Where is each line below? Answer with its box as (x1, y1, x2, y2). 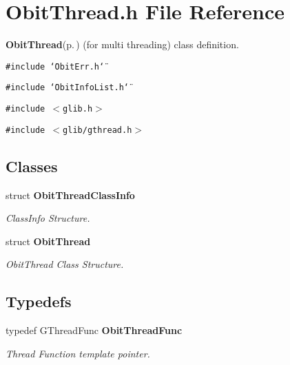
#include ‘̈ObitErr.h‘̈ (6, 61, 105, 72)
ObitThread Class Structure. (6, 257, 124, 271)
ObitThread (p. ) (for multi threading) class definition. (6, 37, 239, 52)
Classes (6, 155, 58, 176)
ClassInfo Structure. (6, 211, 90, 225)
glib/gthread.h (63, 125, 132, 135)
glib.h (63, 104, 93, 114)
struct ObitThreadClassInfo (6, 187, 135, 202)
